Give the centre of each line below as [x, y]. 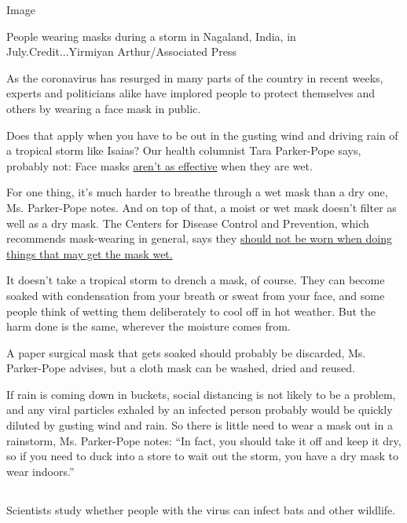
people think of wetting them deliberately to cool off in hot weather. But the [191, 311]
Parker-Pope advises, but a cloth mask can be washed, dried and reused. [181, 368]
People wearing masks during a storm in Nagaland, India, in [151, 36]
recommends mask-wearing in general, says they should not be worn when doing [199, 238]
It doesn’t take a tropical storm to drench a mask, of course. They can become [196, 280]
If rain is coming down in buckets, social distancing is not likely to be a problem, [201, 394]
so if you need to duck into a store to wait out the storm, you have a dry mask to [202, 456]
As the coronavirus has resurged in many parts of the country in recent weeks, [195, 77]
